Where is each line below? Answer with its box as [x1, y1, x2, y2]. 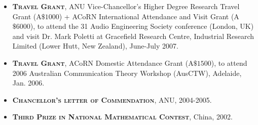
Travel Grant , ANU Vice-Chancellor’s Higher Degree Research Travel [12, 1, 240, 11]
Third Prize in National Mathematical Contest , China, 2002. [12, 111, 233, 122]
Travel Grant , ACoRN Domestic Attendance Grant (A [12, 57, 194, 68]
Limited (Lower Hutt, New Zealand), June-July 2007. [12, 40, 178, 51]
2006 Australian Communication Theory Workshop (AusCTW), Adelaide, [12, 67, 242, 78]
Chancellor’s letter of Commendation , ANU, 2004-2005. [12, 94, 212, 105]
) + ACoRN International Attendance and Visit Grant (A [59, 11, 239, 21]
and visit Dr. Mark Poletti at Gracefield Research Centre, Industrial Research [12, 30, 254, 41]
